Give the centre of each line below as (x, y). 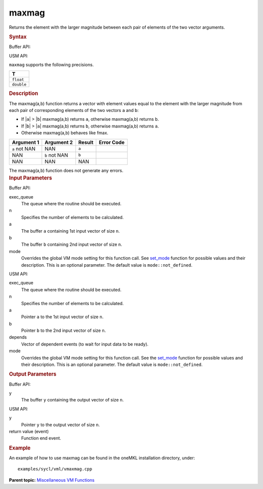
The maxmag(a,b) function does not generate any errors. (66, 170)
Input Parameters (30, 178)
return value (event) (29, 432)
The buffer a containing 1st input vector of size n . (71, 231)
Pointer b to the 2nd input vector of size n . (64, 330)
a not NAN (24, 148)
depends (18, 337)
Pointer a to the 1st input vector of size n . (62, 317)
